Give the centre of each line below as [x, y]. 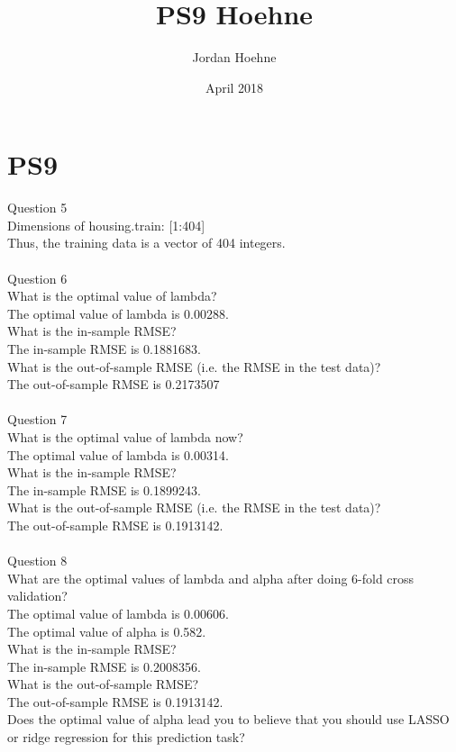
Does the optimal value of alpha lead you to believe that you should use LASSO [228, 719]
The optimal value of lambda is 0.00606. [118, 613]
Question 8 [37, 561]
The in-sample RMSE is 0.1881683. [104, 349]
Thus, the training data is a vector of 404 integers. [146, 243]
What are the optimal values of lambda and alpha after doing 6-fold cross [211, 578]
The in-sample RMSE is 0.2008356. [104, 666]
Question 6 [37, 278]
